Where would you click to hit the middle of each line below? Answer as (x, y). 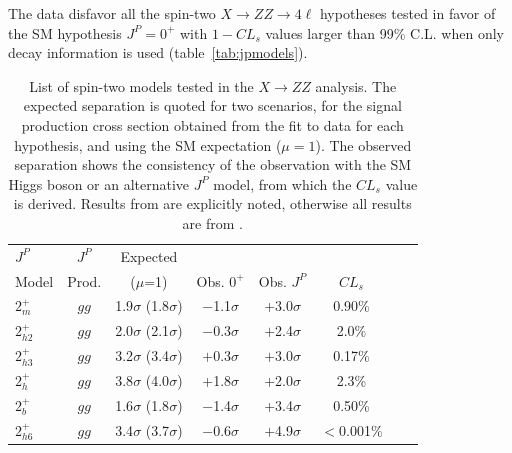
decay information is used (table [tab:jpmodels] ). (158, 52)
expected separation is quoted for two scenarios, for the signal (212, 105)
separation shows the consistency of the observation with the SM (213, 164)
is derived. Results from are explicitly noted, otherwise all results (212, 203)
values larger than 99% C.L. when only (384, 32)
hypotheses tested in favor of (407, 13)
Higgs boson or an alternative (99, 183)
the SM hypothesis (65, 32)
